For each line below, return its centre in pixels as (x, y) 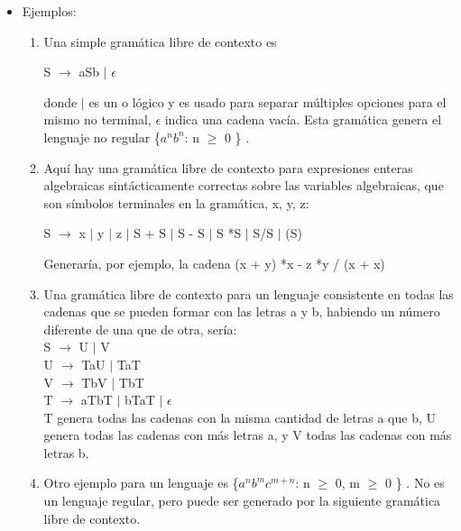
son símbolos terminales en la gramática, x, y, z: (176, 202)
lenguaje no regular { (102, 137)
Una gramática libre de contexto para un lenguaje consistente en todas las (249, 293)
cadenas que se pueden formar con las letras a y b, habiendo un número (242, 311)
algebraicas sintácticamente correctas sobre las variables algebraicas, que (244, 185)
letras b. (66, 452)
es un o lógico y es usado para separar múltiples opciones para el (267, 101)
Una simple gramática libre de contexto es (160, 41)
